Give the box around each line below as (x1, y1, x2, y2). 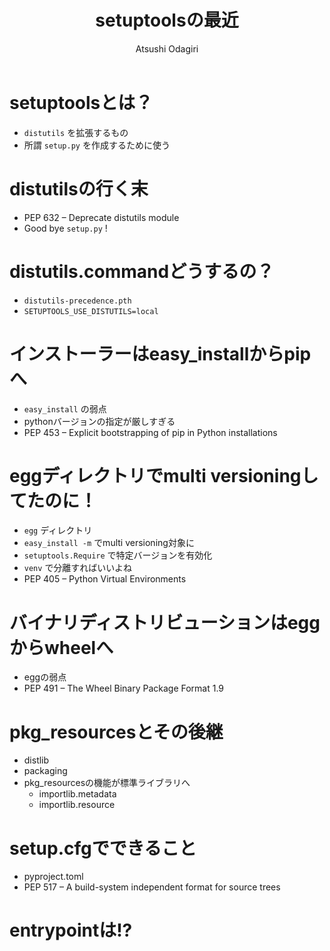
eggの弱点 (23, 671, 67, 683)
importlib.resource (38, 799, 116, 811)
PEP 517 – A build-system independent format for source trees (23, 881, 281, 893)
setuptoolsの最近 (95, 9, 239, 32)
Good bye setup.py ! (23, 222, 108, 234)
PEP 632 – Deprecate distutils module (23, 211, 180, 223)
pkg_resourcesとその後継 (9, 721, 224, 743)
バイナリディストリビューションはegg (9, 611, 321, 634)
